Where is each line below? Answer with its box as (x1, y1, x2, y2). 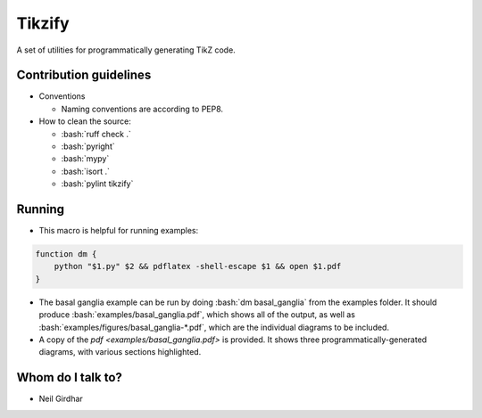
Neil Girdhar (38, 393, 84, 405)
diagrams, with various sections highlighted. (38, 347, 202, 357)
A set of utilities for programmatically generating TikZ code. (16, 45, 236, 55)
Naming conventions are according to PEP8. (61, 103, 223, 114)
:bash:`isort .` (61, 166, 111, 176)
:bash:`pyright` (61, 141, 115, 152)
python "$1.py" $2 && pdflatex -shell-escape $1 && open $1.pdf (54, 261, 342, 272)
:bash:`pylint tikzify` (61, 178, 134, 189)
